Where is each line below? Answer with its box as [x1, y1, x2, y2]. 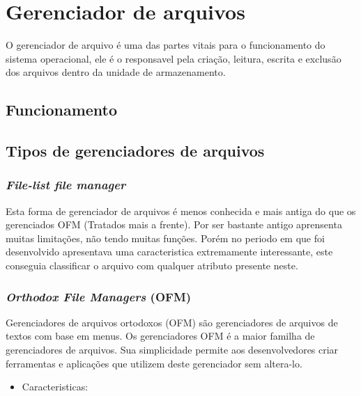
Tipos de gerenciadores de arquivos [6, 140, 265, 161]
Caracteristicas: [22, 379, 89, 394]
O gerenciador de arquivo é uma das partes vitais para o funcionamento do [6, 38, 325, 52]
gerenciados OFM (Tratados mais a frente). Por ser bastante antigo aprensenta [6, 217, 342, 232]
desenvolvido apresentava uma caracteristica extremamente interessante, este [6, 244, 333, 259]
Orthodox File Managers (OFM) [6, 287, 192, 305]
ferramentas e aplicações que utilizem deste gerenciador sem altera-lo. [6, 356, 302, 370]
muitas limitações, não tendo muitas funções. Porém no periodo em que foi [6, 230, 325, 245]
